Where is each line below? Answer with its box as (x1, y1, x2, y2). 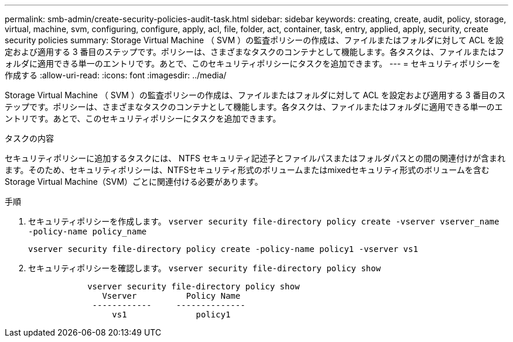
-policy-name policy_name (28, 227, 147, 236)
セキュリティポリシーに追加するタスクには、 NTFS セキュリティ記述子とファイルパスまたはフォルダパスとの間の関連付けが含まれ (5, 153, 505, 163)
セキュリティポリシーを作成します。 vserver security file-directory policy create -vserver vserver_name (28, 216, 500, 226)
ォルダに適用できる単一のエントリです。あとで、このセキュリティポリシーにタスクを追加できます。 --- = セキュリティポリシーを (5, 58, 501, 68)
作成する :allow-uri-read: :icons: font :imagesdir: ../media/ (5, 70, 227, 80)
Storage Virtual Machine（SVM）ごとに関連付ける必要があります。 (5, 177, 263, 186)
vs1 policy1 (112, 310, 231, 319)
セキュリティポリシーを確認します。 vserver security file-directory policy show (28, 263, 381, 273)
